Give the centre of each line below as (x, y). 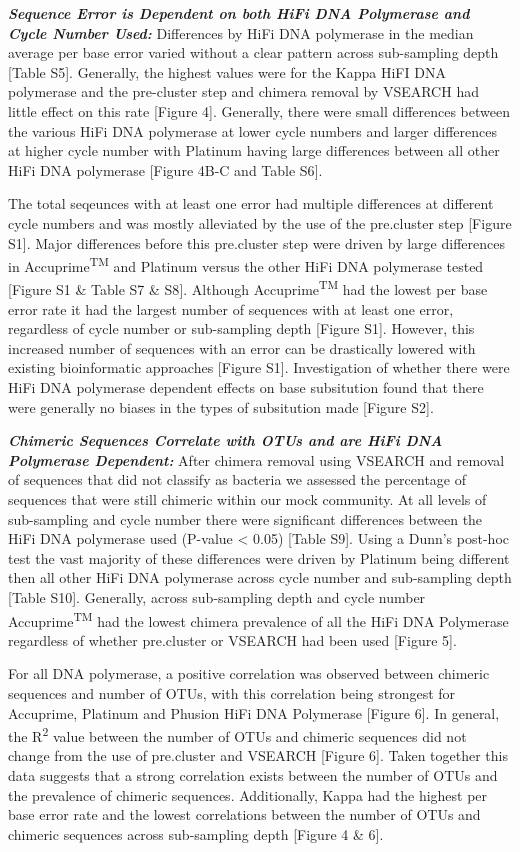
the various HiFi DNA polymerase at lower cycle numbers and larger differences (252, 130)
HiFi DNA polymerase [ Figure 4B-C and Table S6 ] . (165, 169)
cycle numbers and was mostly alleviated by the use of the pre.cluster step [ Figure (260, 222)
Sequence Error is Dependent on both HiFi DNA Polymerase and (239, 13)
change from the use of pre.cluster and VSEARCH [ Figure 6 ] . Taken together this (258, 755)
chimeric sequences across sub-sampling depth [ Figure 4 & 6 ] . (196, 833)
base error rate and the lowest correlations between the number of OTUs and (244, 814)
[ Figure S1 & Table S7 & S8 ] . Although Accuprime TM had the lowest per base (248, 288)
